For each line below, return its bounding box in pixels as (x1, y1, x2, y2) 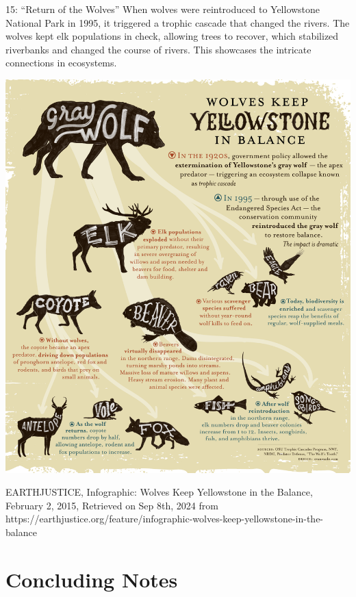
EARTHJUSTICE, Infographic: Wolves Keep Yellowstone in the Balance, (5, 485, 313, 499)
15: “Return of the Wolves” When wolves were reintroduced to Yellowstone (5, 2, 320, 16)
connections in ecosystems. (5, 55, 117, 70)
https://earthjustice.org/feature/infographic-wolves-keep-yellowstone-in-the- (5, 511, 324, 526)
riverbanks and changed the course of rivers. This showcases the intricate (5, 42, 311, 56)
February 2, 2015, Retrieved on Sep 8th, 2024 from (5, 498, 218, 512)
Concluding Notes (5, 565, 178, 593)
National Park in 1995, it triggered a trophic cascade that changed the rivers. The (5, 15, 350, 29)
